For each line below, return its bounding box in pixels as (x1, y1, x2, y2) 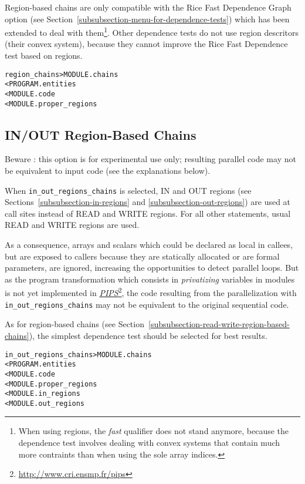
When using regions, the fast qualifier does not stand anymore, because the (18, 425, 289, 437)
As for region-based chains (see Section (5, 318, 144, 330)
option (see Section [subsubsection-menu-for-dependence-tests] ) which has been (5, 12, 290, 25)
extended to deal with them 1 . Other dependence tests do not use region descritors (5, 25, 299, 38)
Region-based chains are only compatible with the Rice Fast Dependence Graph (5, 1, 292, 13)
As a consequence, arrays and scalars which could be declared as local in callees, (5, 238, 293, 251)
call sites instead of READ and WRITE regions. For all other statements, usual (5, 207, 291, 219)
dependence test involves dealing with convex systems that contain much (18, 436, 280, 449)
